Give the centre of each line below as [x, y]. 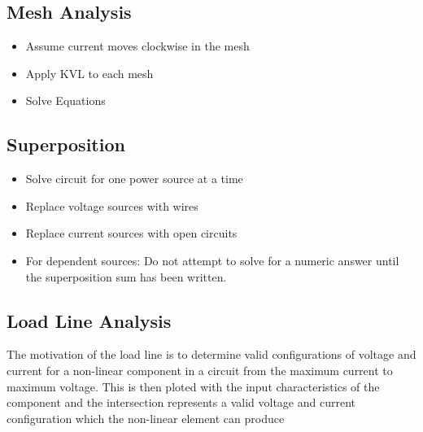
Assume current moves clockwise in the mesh [137, 46]
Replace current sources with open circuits [131, 233]
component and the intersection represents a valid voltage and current [181, 402]
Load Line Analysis [89, 320]
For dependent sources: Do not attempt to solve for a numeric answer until [212, 260]
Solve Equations [65, 100]
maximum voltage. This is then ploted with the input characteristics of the [193, 386]
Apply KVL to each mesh [89, 73]
